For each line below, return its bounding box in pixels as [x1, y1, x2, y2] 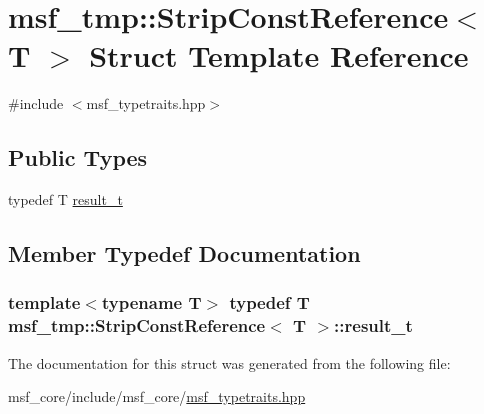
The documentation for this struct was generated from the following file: [8, 352, 451, 373]
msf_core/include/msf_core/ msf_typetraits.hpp [8, 386, 306, 407]
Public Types [8, 142, 148, 173]
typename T [101, 290, 202, 315]
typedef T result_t [8, 189, 123, 210]
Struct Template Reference [89, 35, 469, 76]
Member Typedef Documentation [8, 238, 361, 269]
